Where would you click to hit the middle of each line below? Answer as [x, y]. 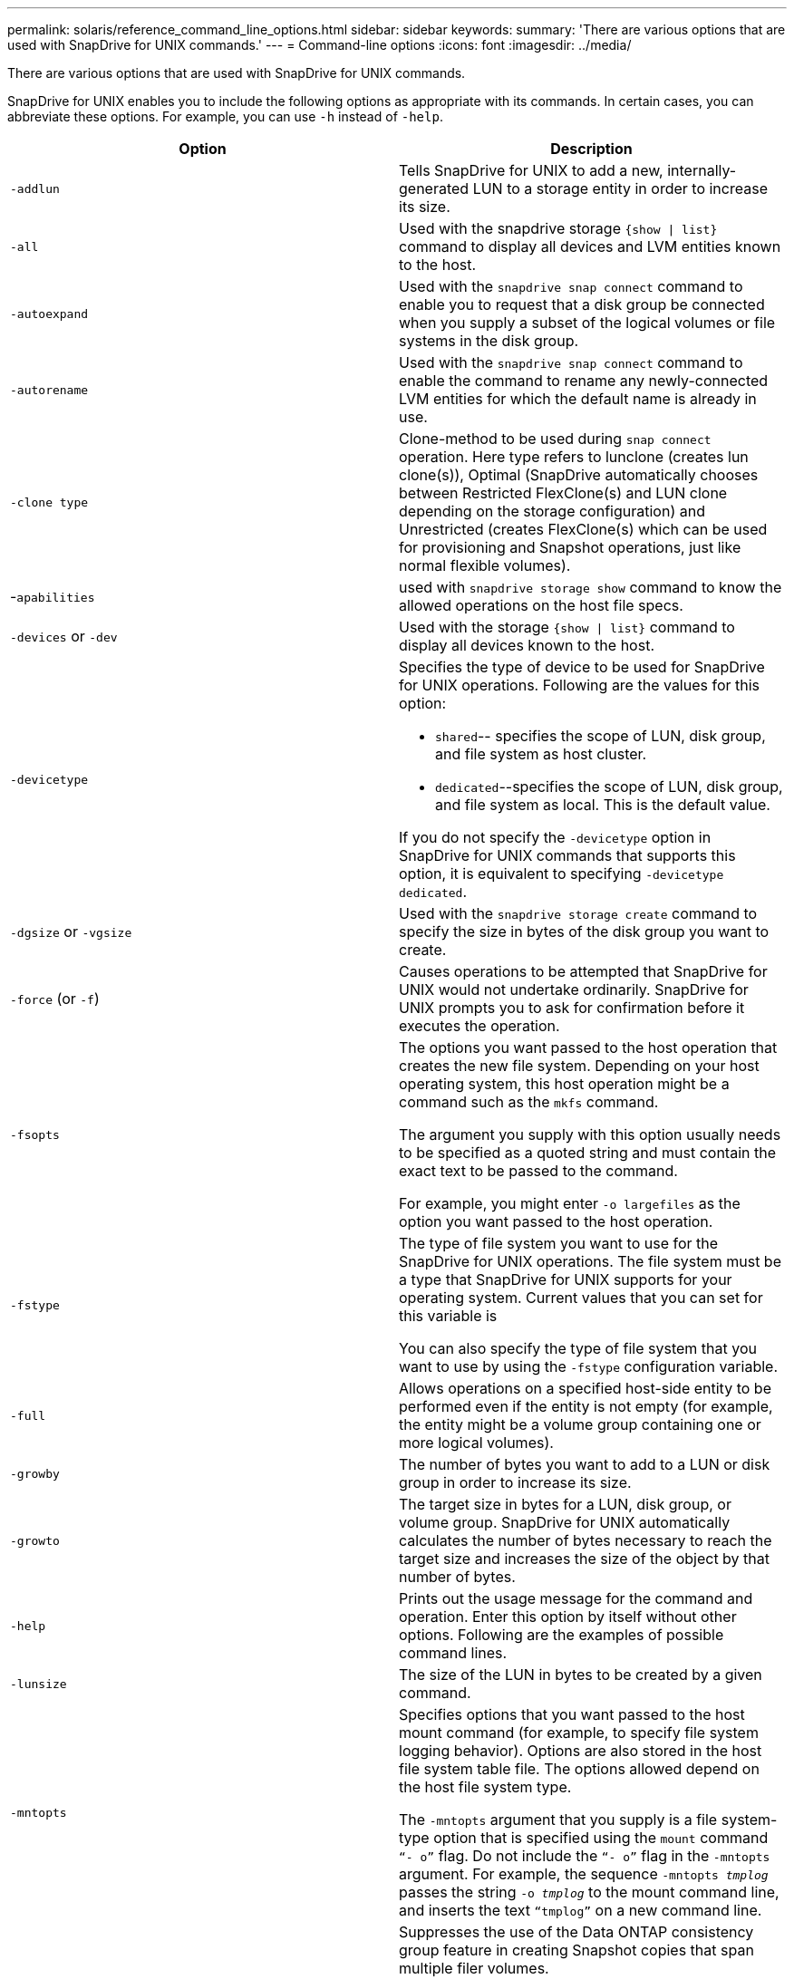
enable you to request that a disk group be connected [582, 304]
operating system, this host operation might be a [564, 1084]
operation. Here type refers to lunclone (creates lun [574, 457]
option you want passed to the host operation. [556, 1221]
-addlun [35, 188]
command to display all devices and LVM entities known [590, 246]
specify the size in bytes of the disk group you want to [584, 932]
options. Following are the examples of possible [562, 1635]
